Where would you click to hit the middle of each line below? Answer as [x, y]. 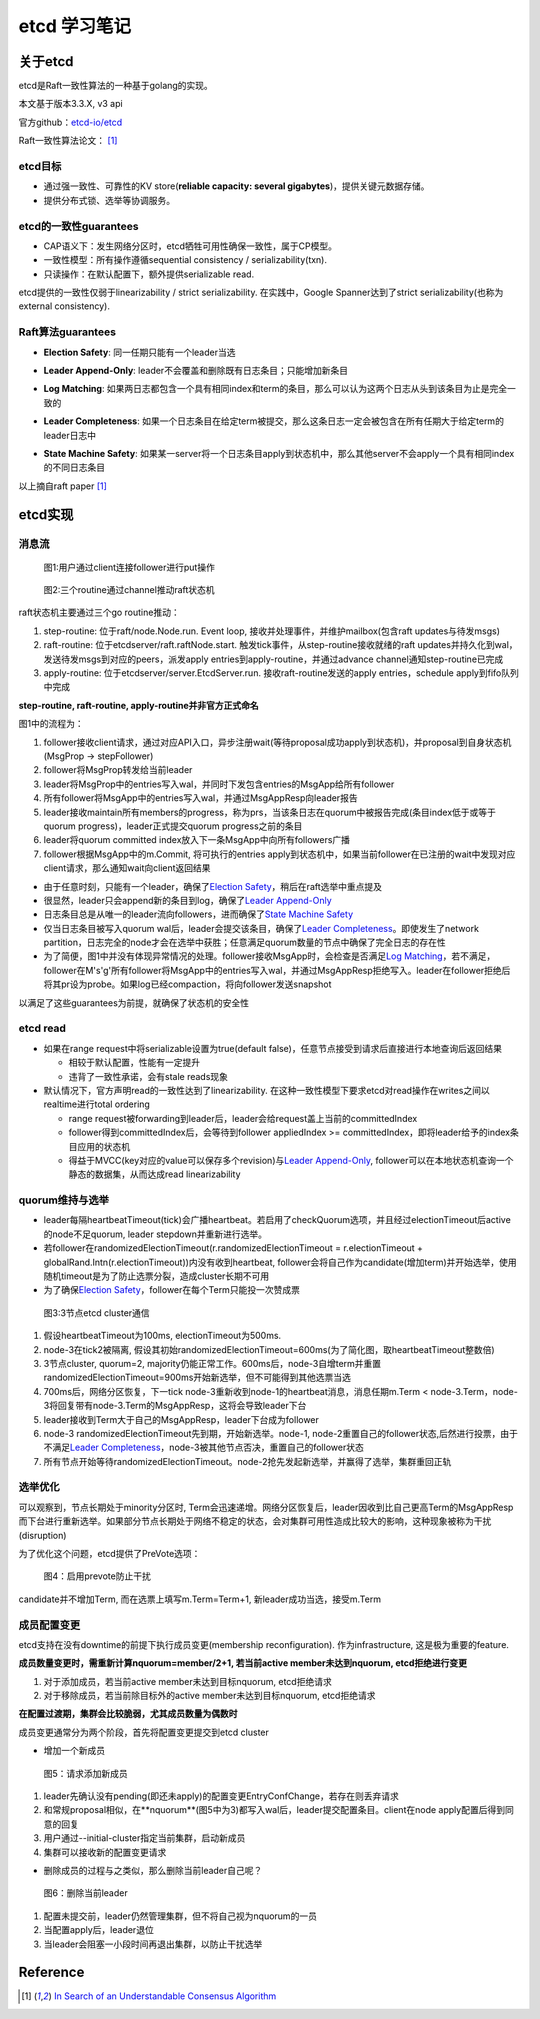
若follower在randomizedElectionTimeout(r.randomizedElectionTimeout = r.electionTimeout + [233, 1248]
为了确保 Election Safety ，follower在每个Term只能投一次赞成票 [171, 1290]
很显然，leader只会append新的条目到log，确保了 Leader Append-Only [187, 900]
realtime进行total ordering [96, 1104]
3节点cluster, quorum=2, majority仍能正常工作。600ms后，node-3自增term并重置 [212, 1363]
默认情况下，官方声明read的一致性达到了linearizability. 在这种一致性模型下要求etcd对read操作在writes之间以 [266, 1090]
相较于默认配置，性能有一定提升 [134, 1062]
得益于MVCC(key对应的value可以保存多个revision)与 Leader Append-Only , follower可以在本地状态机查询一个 [291, 1160]
